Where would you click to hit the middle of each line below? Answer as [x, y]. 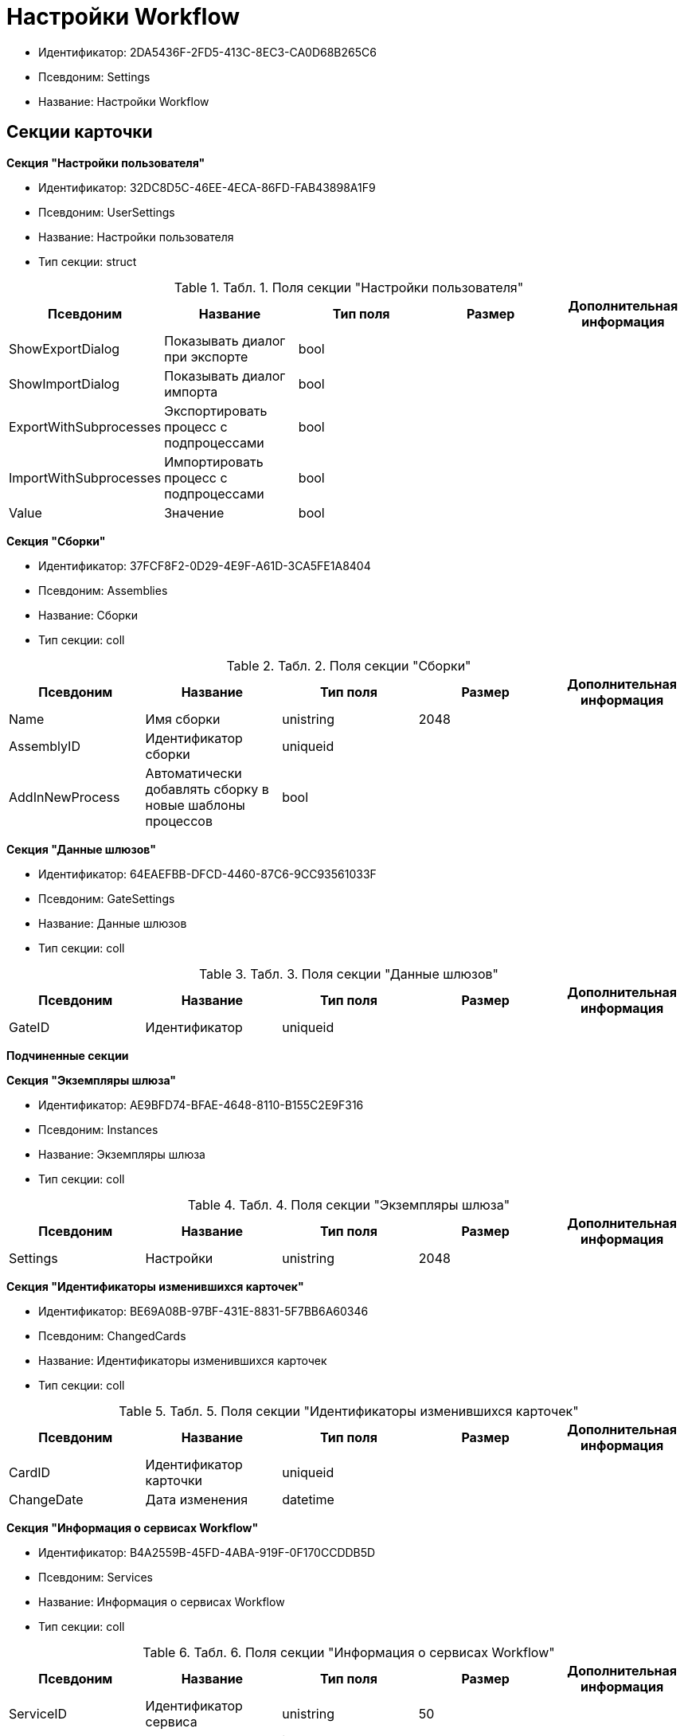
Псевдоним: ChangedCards [112, 1335]
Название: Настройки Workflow [124, 101]
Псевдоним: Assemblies [103, 590]
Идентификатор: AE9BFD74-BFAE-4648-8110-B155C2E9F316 [201, 1105]
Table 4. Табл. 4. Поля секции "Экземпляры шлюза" [349, 1204]
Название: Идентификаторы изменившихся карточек [183, 1360]
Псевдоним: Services [96, 1577]
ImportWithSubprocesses [85, 477]
